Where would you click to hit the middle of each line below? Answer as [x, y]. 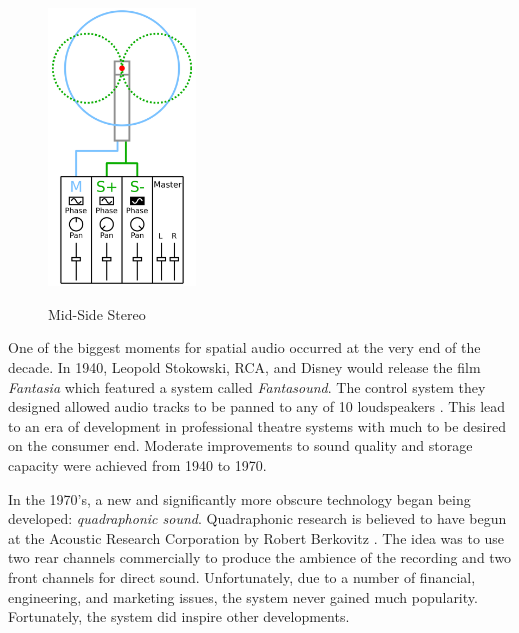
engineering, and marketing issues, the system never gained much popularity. [243, 596]
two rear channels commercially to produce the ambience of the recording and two [260, 557]
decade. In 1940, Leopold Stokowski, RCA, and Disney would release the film [244, 367]
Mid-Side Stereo [97, 313]
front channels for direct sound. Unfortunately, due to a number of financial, [242, 577]
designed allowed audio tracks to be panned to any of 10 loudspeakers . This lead [257, 406]
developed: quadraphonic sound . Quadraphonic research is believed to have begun [257, 518]
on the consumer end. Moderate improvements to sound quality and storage [240, 445]
